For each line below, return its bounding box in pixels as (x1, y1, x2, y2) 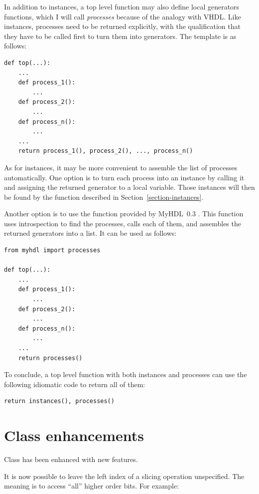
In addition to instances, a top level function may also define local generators (4, 1, 240, 11)
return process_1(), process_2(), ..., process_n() (18, 147, 193, 155)
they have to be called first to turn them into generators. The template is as (4, 30, 237, 41)
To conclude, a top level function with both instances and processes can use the (4, 369, 247, 380)
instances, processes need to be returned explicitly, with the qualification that (4, 21, 241, 31)
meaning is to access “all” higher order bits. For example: (4, 481, 179, 491)
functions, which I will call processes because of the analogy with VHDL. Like (4, 11, 241, 21)
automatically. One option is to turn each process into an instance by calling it (4, 172, 245, 182)
